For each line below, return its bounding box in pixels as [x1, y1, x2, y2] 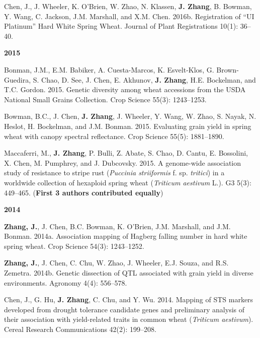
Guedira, [4, 74, 31, 85]
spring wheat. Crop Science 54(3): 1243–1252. [4, 240, 144, 251]
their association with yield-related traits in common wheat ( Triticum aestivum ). [4, 314, 253, 324]
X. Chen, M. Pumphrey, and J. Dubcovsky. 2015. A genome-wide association [4, 157, 241, 168]
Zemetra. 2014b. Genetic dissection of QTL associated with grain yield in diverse [4, 267, 253, 278]
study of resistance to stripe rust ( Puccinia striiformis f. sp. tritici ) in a [4, 167, 225, 178]
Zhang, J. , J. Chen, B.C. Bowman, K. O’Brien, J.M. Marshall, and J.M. [4, 221, 231, 231]
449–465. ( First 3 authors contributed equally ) [4, 187, 163, 197]
